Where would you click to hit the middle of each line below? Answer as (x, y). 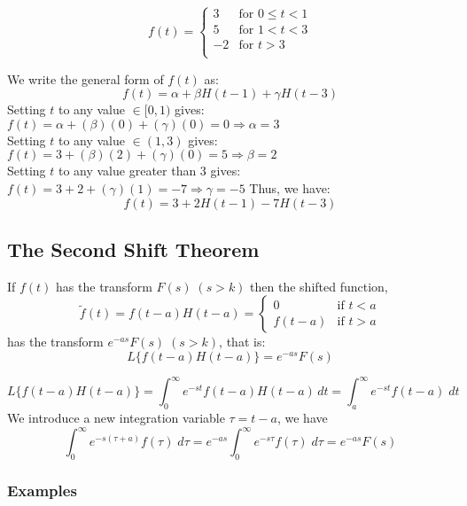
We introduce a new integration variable (116, 418)
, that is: (242, 342)
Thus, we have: (290, 188)
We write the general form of (86, 78)
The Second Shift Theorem (133, 249)
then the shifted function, (319, 286)
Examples (42, 490)
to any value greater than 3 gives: (149, 171)
